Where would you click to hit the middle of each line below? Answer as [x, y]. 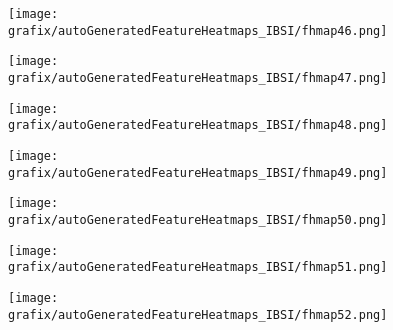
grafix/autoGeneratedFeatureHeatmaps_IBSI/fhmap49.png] [198, 172]
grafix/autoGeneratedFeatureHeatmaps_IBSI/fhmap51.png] [198, 267]
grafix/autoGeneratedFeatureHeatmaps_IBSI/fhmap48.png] [198, 125]
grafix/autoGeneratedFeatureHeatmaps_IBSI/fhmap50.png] [198, 219]
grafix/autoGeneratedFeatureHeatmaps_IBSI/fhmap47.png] [198, 77]
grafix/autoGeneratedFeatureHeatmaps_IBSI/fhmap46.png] [198, 30]
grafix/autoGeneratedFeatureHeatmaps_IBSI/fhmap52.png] [198, 314]
